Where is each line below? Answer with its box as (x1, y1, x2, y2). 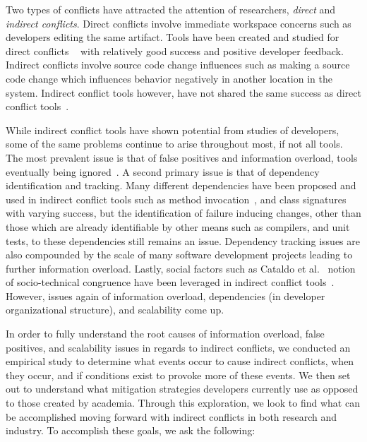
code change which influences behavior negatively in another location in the (6, 71, 332, 85)
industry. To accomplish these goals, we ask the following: (6, 423, 255, 438)
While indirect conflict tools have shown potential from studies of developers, (6, 122, 339, 137)
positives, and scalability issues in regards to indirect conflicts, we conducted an (6, 340, 351, 354)
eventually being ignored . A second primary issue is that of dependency (6, 164, 320, 179)
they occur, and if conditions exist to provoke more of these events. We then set (6, 367, 351, 382)
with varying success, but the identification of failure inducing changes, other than (6, 205, 361, 220)
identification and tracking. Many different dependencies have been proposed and (6, 178, 356, 193)
